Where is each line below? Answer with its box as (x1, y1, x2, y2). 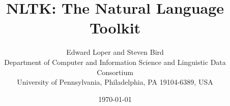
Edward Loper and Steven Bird (66, 47, 164, 57)
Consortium (97, 66, 133, 77)
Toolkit (89, 17, 141, 38)
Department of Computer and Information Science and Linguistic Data (4, 56, 226, 67)
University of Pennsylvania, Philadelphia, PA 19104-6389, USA (17, 77, 213, 87)
